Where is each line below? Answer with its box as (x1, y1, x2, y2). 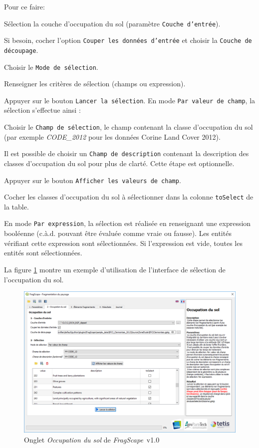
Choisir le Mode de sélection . (4, 61, 98, 72)
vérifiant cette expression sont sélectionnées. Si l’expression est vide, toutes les (4, 237, 243, 248)
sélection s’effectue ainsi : (4, 105, 81, 115)
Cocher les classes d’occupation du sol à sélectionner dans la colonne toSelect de (4, 192, 254, 202)
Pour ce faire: (4, 1, 45, 11)
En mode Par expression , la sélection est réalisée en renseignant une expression (4, 218, 251, 228)
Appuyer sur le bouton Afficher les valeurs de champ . (4, 175, 181, 185)
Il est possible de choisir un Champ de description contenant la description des (4, 148, 249, 159)
